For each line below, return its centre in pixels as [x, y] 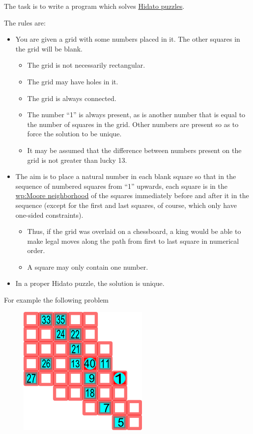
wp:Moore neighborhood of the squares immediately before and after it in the [132, 195]
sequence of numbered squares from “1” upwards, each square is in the [121, 186]
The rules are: [25, 22]
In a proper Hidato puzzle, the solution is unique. [90, 283]
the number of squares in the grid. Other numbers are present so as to [133, 124]
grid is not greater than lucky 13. [77, 160]
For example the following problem [56, 300]
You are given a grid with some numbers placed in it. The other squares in [128, 39]
